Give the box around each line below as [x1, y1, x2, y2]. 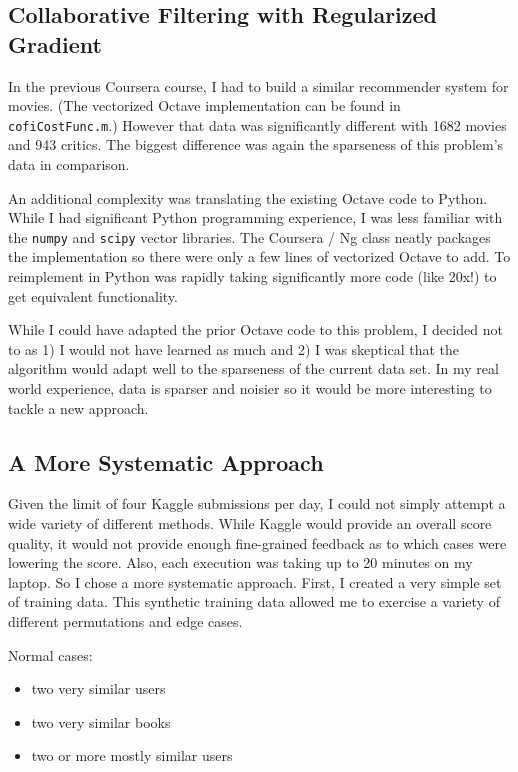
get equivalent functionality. [8, 285, 178, 306]
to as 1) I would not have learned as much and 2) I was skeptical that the [8, 338, 460, 359]
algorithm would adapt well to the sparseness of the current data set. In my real [8, 358, 499, 379]
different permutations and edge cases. [8, 610, 243, 631]
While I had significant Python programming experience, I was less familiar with [8, 207, 503, 228]
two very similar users [31, 678, 166, 699]
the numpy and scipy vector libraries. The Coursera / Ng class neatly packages [8, 226, 491, 247]
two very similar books [31, 711, 171, 732]
